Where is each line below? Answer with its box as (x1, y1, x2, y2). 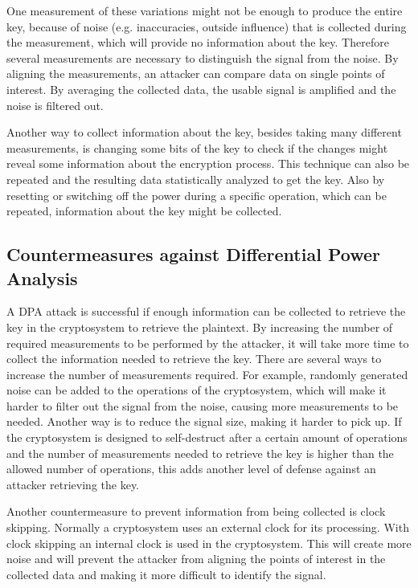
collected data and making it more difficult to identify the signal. (6, 566, 326, 582)
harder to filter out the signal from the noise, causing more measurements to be (6, 397, 399, 414)
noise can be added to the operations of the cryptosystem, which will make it (6, 382, 387, 398)
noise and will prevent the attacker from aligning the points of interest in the (6, 550, 386, 567)
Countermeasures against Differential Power (6, 242, 380, 267)
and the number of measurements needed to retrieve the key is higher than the (6, 444, 394, 461)
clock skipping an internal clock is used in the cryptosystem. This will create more (6, 534, 412, 551)
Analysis (6, 265, 78, 290)
